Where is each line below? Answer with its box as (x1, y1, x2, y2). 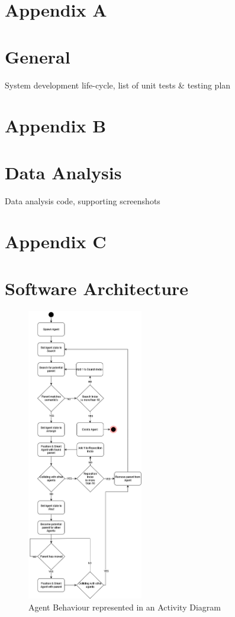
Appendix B (5, 113, 107, 138)
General (5, 44, 70, 68)
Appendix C (5, 229, 107, 254)
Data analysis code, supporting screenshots (5, 194, 160, 207)
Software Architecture (5, 276, 189, 300)
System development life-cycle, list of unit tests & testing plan (5, 78, 231, 91)
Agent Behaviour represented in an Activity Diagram (28, 601, 221, 613)
